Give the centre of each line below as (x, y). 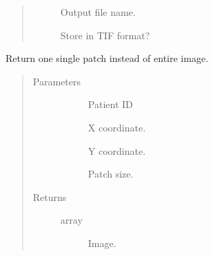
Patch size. (111, 174)
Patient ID (110, 104)
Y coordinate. (117, 150)
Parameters (57, 81)
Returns (50, 196)
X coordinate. (117, 127)
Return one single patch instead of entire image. (107, 58)
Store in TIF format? (105, 35)
